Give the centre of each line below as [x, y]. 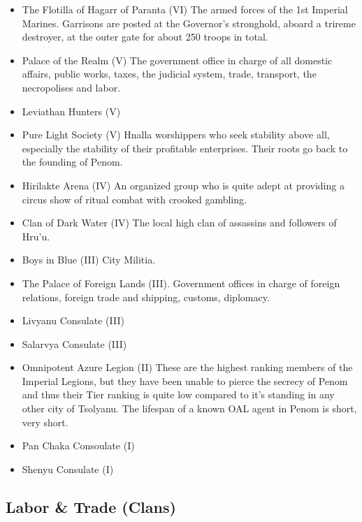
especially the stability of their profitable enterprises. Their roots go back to [185, 148]
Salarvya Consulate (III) [74, 343]
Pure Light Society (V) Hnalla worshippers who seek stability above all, [176, 135]
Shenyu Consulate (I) [68, 469]
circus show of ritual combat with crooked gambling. [134, 199]
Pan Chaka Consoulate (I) [78, 445]
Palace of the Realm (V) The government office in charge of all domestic [177, 60]
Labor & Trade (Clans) [91, 506]
